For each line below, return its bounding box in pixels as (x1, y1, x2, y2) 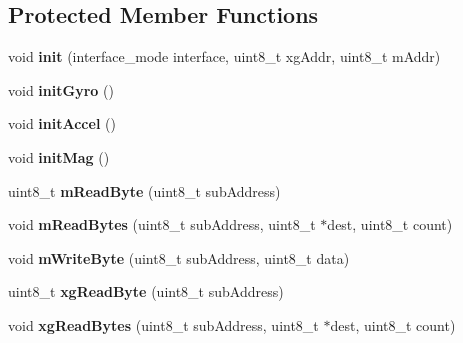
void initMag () (8, 146, 110, 167)
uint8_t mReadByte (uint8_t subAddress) (8, 180, 281, 201)
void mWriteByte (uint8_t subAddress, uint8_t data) (8, 247, 350, 268)
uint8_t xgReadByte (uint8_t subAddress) (8, 281, 284, 302)
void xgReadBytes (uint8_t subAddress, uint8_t (8, 314, 319, 335)
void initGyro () (8, 79, 114, 100)
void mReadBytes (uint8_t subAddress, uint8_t (8, 214, 316, 235)
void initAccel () (8, 113, 116, 134)
